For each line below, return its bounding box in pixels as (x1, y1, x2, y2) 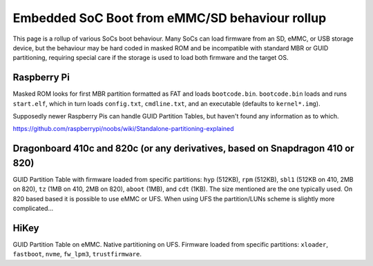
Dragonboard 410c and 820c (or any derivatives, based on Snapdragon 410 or (12, 143, 355, 154)
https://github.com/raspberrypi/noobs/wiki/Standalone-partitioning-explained (12, 125, 234, 133)
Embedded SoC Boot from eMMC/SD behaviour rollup (12, 10, 327, 25)
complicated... (12, 204, 54, 213)
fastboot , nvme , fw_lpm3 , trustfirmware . (12, 250, 142, 258)
